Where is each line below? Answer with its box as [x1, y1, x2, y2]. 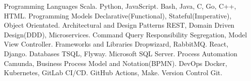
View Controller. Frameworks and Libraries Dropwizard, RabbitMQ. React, [4, 39, 229, 49]
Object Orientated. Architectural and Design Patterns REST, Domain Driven [4, 20, 235, 30]
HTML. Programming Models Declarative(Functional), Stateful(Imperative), [4, 10, 232, 20]
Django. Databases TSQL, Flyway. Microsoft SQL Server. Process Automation [4, 48, 237, 58]
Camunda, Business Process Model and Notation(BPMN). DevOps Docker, [4, 58, 227, 68]
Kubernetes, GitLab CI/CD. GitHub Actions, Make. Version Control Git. [4, 67, 222, 78]
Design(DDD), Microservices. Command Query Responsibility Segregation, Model [4, 29, 247, 39]
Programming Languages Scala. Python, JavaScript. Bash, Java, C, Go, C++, [4, 1, 236, 11]
